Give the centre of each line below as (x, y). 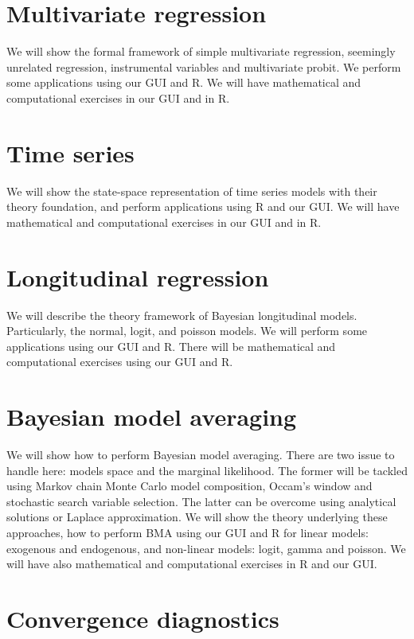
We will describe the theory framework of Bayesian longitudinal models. (182, 315)
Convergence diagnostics (143, 618)
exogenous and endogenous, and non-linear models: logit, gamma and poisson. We (206, 548)
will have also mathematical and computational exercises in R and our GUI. (192, 564)
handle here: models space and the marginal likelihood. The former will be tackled (207, 470)
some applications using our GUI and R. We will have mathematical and (184, 82)
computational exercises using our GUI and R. (120, 362)
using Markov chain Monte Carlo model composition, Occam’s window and (189, 486)
